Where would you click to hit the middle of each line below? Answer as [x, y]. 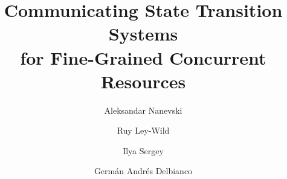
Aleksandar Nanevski [143, 110]
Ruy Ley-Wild [143, 130]
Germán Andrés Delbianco [143, 171]
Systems [143, 34]
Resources [143, 81]
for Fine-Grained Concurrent [143, 57]
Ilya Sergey [143, 150]
